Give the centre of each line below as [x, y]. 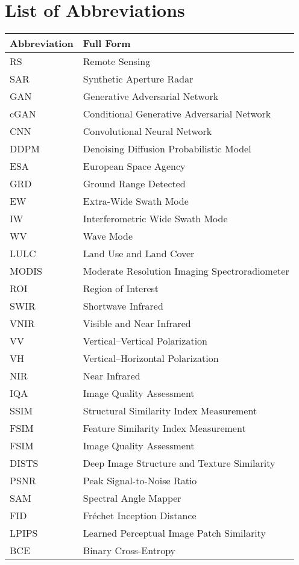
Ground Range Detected [134, 184]
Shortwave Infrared [123, 306]
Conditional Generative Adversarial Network [177, 114]
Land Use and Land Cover [139, 254]
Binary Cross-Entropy [129, 551]
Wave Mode [108, 236]
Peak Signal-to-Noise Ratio [140, 481]
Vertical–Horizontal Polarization [151, 358]
